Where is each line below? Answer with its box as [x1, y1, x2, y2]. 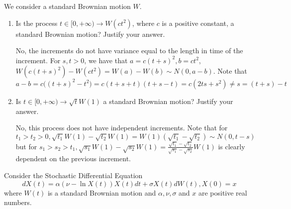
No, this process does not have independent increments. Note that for [15, 122, 228, 133]
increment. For [15, 55, 61, 65]
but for [15, 141, 37, 151]
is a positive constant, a [162, 17, 234, 28]
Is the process [15, 17, 58, 28]
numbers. [4, 197, 32, 208]
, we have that [84, 55, 128, 65]
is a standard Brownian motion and [47, 187, 156, 198]
